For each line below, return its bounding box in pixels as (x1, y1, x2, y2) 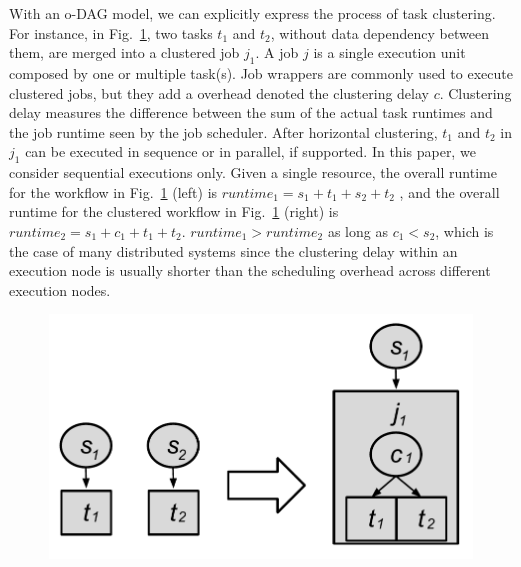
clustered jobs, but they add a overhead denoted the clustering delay (9, 82, 429, 103)
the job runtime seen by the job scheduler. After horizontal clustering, (9, 121, 438, 142)
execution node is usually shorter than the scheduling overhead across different (9, 260, 491, 281)
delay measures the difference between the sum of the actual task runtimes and (9, 102, 493, 123)
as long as (327, 220, 388, 241)
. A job (255, 42, 299, 63)
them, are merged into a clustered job (9, 42, 240, 63)
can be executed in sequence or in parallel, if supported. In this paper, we (25, 141, 476, 162)
